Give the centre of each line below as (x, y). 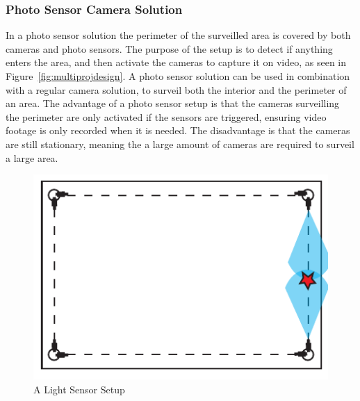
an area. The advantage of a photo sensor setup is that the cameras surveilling (173, 103)
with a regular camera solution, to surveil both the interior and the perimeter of (176, 89)
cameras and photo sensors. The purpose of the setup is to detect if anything (169, 48)
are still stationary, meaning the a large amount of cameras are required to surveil (180, 144)
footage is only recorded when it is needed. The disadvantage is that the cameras (178, 130)
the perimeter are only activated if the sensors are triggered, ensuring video (166, 116)
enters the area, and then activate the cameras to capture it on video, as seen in (176, 62)
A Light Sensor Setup (79, 389)
